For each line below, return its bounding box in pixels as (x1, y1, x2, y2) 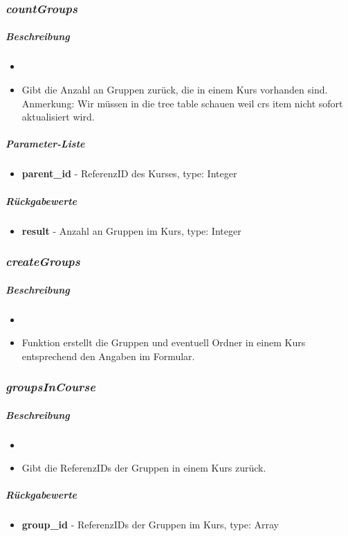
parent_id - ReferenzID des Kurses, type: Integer (21, 166, 237, 181)
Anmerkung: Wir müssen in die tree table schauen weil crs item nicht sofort (21, 96, 343, 110)
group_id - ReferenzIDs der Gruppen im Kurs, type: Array (21, 517, 280, 532)
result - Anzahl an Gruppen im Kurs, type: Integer (21, 223, 241, 238)
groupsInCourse (6, 378, 96, 395)
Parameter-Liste (6, 136, 85, 151)
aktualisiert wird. (21, 109, 95, 124)
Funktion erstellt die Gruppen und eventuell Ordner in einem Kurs (21, 335, 306, 350)
